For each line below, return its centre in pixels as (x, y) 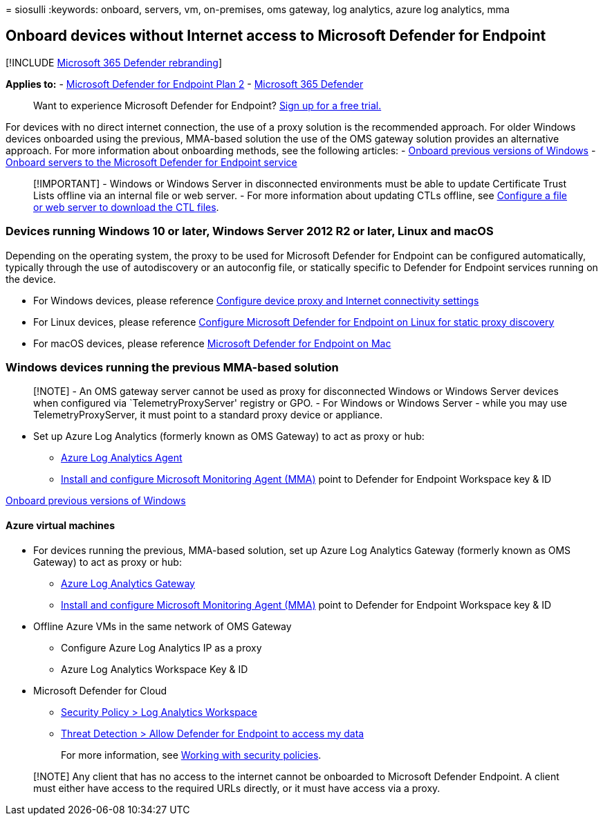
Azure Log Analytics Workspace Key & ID (155, 669)
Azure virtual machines (60, 525)
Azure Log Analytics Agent (122, 458)
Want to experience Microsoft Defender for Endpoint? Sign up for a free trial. (207, 105)
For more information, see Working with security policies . (191, 755)
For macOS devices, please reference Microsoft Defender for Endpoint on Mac (212, 343)
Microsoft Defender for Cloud (100, 690)
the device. (31, 279)
